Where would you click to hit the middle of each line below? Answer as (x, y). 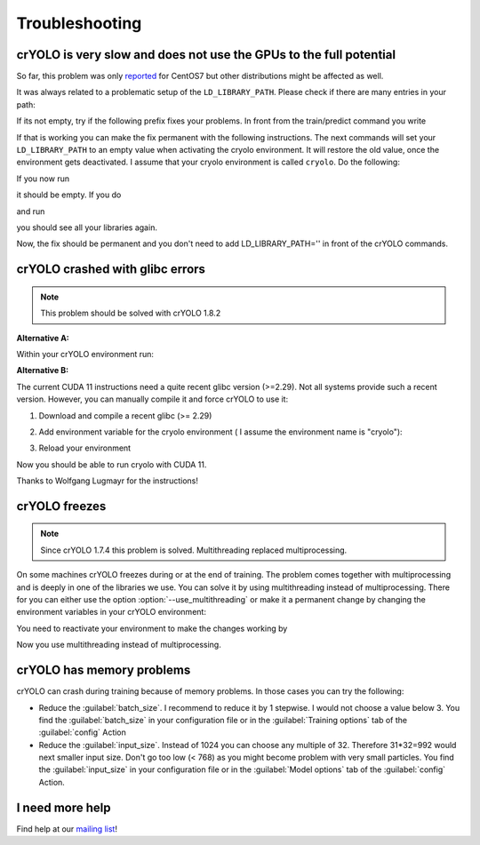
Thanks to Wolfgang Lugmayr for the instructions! (108, 481)
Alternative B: (43, 371)
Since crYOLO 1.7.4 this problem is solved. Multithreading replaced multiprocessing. (194, 550)
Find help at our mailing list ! (67, 829)
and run (31, 211)
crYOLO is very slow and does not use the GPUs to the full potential (206, 55)
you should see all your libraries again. (87, 227)
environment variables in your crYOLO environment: (111, 612)
